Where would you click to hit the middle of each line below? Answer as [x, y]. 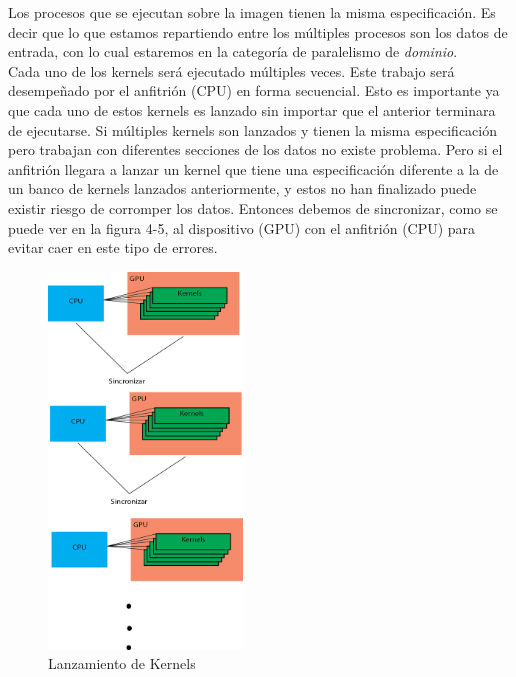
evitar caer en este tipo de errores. [113, 247]
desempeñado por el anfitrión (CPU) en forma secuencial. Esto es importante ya [254, 90]
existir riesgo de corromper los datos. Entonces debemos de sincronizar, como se [253, 207]
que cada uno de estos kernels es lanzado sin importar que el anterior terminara [252, 109]
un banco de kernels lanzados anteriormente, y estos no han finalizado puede [242, 188]
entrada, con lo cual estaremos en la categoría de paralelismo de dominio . [233, 51]
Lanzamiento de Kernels [122, 663]
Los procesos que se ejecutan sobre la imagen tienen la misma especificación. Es [252, 12]
